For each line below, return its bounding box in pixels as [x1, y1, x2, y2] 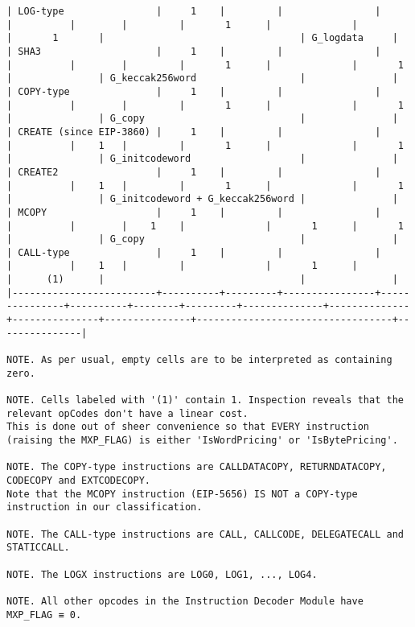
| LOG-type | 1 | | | [6, 6, 381, 17]
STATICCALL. [6, 542, 70, 554]
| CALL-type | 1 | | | [6, 246, 381, 258]
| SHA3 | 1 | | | [6, 45, 381, 57]
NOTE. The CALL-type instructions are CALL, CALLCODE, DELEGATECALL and [6, 528, 404, 540]
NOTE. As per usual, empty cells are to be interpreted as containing [6, 354, 392, 366]
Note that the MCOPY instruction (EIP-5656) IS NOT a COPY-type [6, 488, 358, 500]
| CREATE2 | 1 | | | [6, 166, 381, 178]
